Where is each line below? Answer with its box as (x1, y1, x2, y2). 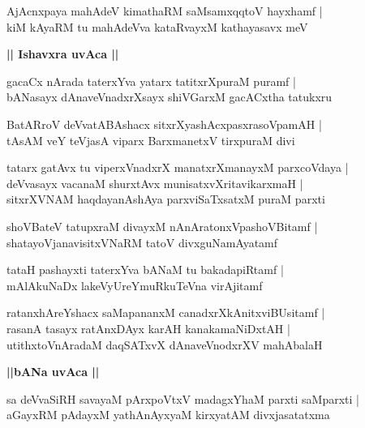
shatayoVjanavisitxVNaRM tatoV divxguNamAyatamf (6, 233, 278, 250)
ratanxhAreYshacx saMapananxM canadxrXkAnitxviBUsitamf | (6, 304, 325, 321)
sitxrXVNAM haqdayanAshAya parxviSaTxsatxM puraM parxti (6, 190, 325, 208)
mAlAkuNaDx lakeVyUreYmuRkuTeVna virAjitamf (6, 276, 263, 293)
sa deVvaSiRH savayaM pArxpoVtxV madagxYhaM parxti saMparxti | (6, 390, 359, 407)
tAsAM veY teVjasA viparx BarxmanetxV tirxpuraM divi (6, 131, 295, 148)
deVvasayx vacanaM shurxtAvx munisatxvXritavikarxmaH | (6, 174, 303, 191)
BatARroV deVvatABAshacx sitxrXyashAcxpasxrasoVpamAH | (6, 115, 322, 132)
